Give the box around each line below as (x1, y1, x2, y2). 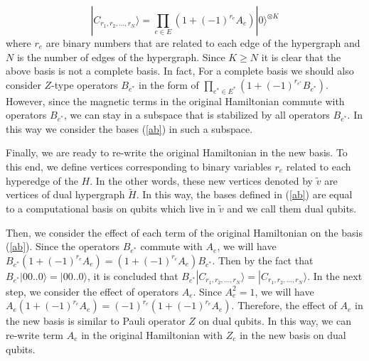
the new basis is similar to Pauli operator (6, 313, 186, 328)
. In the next (307, 268, 363, 283)
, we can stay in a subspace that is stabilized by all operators (64, 107, 330, 122)
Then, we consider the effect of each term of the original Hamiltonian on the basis (6, 225, 363, 239)
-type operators (51, 77, 118, 92)
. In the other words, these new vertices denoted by (90, 173, 314, 188)
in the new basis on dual (240, 327, 346, 342)
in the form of (138, 77, 199, 92)
